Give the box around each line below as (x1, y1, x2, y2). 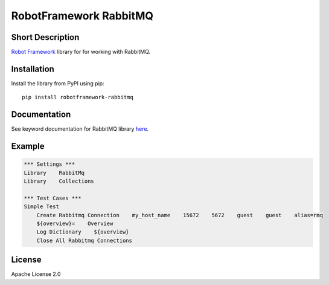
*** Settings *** (24, 161, 75, 168)
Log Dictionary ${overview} (36, 229, 129, 235)
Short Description (11, 32, 80, 42)
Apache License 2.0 (11, 270, 61, 278)
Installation (11, 64, 54, 74)
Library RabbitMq (24, 169, 85, 176)
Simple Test (24, 203, 60, 210)
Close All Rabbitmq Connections (36, 237, 133, 244)
